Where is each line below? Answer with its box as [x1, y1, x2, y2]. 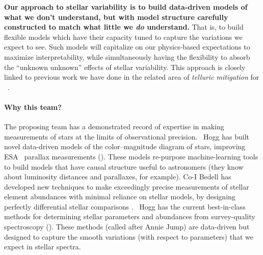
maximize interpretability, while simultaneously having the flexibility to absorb [4, 51, 250, 62]
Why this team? [4, 101, 62, 112]
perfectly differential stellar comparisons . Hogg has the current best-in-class [4, 201, 246, 212]
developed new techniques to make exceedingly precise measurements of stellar [4, 181, 249, 192]
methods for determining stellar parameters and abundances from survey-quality [4, 211, 255, 222]
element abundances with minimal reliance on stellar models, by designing [4, 191, 235, 202]
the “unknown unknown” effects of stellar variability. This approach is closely [4, 61, 246, 72]
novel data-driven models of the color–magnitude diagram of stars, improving [4, 141, 246, 152]
